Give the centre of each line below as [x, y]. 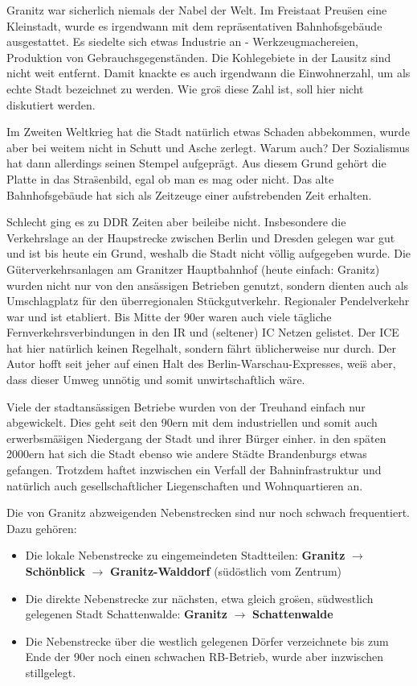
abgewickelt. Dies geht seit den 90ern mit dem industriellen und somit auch [192, 422]
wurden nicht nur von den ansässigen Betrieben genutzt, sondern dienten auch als [208, 285]
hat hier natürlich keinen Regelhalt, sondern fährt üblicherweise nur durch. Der [202, 347]
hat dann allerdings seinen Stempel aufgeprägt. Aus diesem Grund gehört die [196, 163]
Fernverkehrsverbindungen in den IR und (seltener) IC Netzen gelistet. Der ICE [203, 332]
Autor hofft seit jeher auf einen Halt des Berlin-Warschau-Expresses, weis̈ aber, [201, 364]
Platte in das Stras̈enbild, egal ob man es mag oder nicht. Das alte [170, 178]
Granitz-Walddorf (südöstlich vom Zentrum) [226, 571]
